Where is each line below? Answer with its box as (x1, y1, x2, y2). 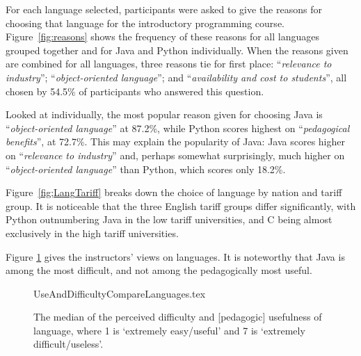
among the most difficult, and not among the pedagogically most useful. (6, 263, 312, 277)
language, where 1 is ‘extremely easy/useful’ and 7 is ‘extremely (33, 323, 305, 337)
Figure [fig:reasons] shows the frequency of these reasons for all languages (6, 29, 319, 44)
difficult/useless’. (33, 337, 104, 351)
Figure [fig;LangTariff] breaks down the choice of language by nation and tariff (6, 185, 342, 200)
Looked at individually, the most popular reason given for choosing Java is (6, 107, 323, 122)
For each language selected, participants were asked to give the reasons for (6, 2, 322, 16)
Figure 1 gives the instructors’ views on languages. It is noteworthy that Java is (6, 249, 345, 264)
